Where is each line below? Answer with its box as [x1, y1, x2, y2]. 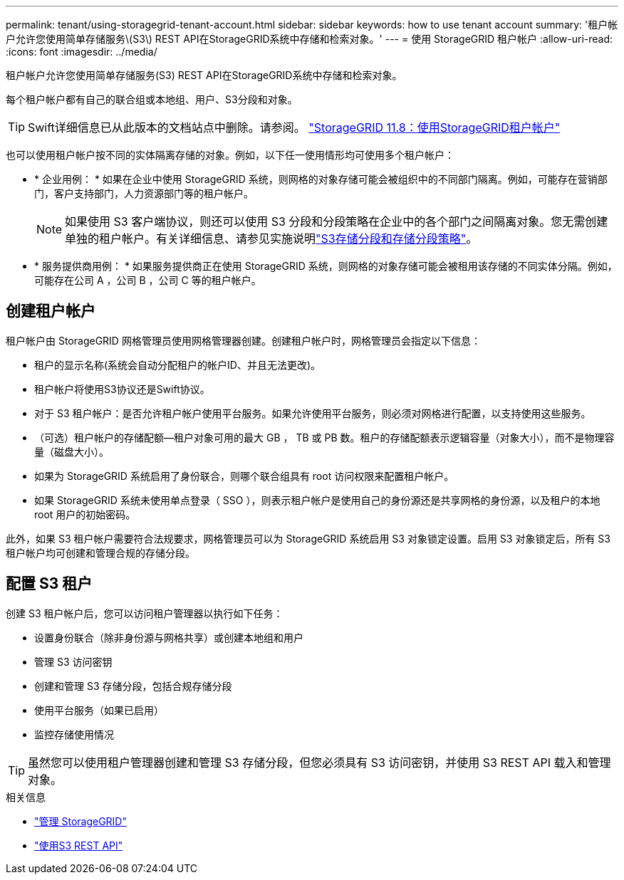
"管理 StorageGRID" [34, 814, 127, 827]
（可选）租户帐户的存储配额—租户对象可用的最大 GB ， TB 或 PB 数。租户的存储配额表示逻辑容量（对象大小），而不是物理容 [34, 431, 615, 444]
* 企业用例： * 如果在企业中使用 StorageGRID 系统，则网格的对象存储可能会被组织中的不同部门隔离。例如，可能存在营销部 [34, 173, 608, 185]
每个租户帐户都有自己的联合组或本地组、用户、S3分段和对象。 [6, 93, 298, 105]
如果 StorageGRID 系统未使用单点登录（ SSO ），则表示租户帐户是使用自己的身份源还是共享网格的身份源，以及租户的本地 [34, 493, 600, 506]
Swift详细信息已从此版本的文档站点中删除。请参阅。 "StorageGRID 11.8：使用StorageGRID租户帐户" [28, 120, 561, 135]
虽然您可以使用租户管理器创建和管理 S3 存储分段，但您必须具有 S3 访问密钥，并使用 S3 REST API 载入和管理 [28, 755, 611, 770]
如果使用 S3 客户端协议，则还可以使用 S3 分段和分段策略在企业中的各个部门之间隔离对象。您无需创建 [65, 214, 608, 229]
